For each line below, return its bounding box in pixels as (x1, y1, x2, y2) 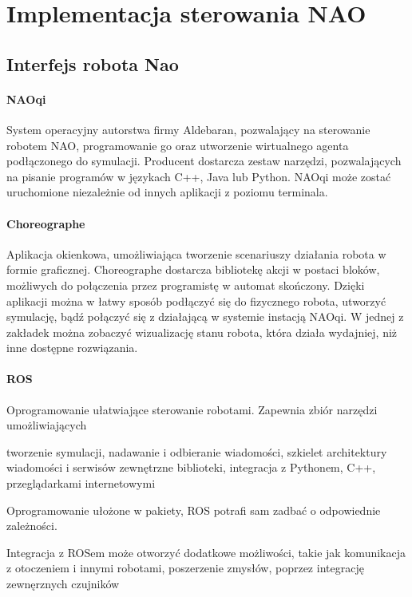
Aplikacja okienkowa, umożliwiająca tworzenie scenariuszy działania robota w (6, 245, 386, 262)
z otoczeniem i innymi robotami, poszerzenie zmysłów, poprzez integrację (6, 559, 364, 576)
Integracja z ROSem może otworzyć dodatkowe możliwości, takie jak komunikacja (6, 544, 406, 560)
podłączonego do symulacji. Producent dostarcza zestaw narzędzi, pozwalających (6, 152, 402, 169)
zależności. (6, 517, 57, 534)
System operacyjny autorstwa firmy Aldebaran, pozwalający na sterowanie (6, 121, 370, 137)
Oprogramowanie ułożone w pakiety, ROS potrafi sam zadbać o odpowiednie (6, 501, 381, 518)
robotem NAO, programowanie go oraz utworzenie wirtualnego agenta (6, 136, 349, 153)
